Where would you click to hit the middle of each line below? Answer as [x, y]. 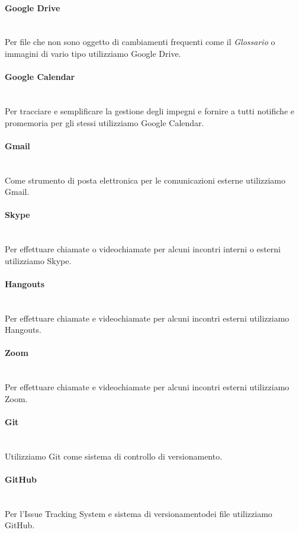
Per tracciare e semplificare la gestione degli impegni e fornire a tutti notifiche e [149, 110]
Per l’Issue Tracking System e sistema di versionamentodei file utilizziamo [139, 513]
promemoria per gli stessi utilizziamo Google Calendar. [105, 122]
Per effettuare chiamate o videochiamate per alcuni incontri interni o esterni [143, 249]
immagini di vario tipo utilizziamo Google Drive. [93, 53]
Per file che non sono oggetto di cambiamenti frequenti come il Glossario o [140, 42]
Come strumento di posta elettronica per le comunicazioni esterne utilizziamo [145, 180]
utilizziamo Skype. [38, 260]
